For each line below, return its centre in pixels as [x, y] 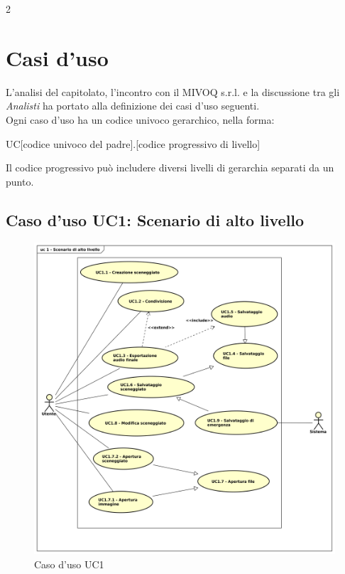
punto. [20, 181]
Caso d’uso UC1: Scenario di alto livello [155, 219]
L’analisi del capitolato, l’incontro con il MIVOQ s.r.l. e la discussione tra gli [173, 91]
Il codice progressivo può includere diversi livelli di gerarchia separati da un [170, 168]
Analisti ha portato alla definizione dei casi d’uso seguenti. [133, 106]
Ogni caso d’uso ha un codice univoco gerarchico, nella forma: [140, 119]
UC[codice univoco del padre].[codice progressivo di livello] [133, 143]
